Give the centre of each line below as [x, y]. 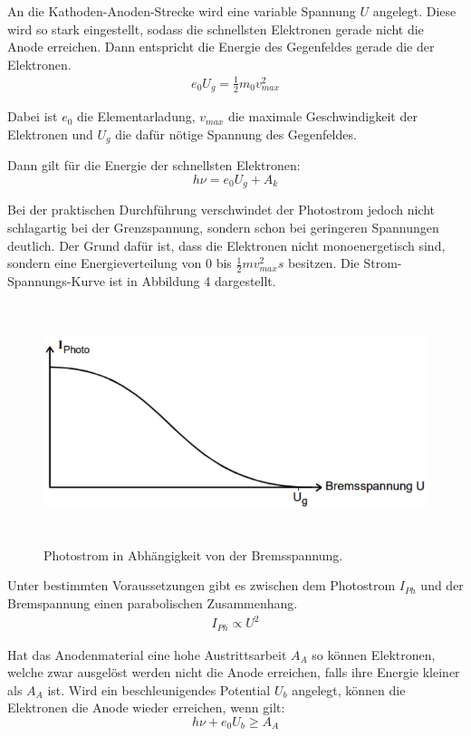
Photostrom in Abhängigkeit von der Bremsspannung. [193, 554]
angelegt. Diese [414, 11]
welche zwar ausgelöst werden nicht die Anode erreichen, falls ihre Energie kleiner [234, 672]
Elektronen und [50, 134]
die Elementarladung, [136, 116]
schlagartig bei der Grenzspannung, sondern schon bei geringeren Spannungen [223, 228]
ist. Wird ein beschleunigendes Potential [159, 689]
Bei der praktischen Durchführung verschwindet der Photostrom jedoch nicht [221, 210]
